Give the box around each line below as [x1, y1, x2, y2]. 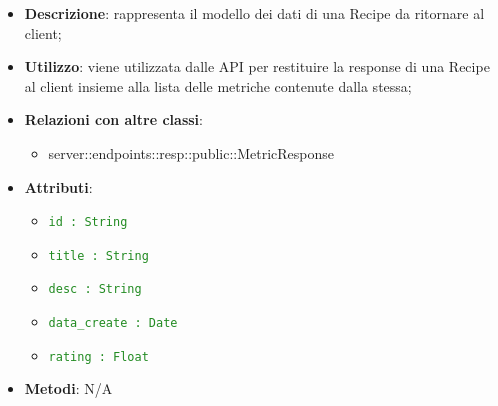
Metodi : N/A [24, 378, 113, 399]
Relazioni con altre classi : [24, 109, 203, 130]
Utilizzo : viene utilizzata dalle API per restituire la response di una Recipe [24, 56, 490, 77]
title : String [48, 248, 149, 263]
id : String [48, 215, 128, 230]
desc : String [48, 282, 142, 297]
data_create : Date [48, 316, 178, 331]
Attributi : [24, 176, 93, 197]
